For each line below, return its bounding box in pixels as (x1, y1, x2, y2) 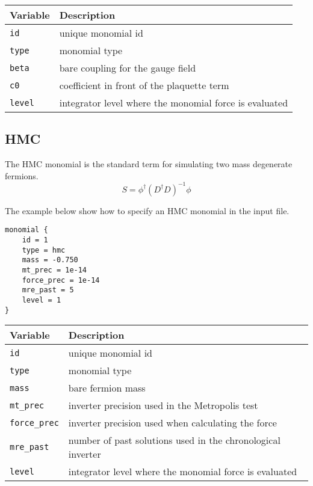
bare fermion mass (68, 381, 146, 395)
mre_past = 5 (22, 286, 74, 295)
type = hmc (22, 245, 66, 254)
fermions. (5, 169, 39, 182)
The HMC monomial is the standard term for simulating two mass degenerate (5, 158, 293, 170)
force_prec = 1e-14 (22, 275, 100, 285)
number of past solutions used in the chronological (68, 433, 280, 448)
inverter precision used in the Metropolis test (68, 398, 258, 413)
